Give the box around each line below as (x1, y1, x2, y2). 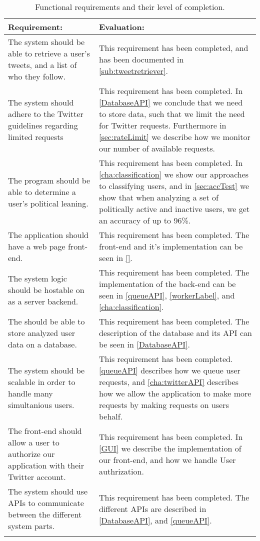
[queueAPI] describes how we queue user (99, 364, 240, 376)
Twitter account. (8, 471, 66, 482)
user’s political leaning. (8, 197, 88, 209)
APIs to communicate (8, 497, 84, 508)
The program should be (8, 174, 90, 186)
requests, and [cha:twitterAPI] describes (99, 376, 238, 387)
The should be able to (8, 315, 85, 327)
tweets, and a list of (8, 59, 77, 70)
